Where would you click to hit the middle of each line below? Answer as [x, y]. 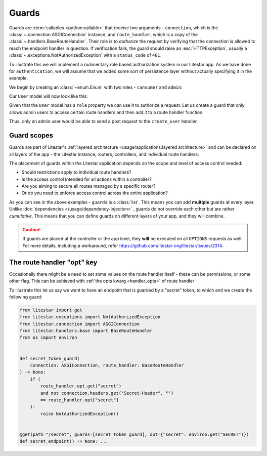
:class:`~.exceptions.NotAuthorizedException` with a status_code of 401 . [85, 55]
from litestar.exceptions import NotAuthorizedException [90, 317]
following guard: [26, 297]
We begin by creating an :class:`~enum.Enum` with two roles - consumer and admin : [96, 87]
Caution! [32, 230]
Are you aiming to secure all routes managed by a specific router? [89, 186]
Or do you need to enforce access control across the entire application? [95, 193]
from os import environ [48, 338]
